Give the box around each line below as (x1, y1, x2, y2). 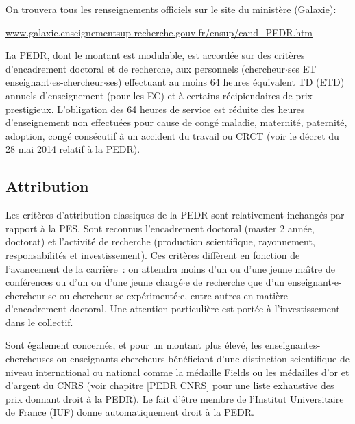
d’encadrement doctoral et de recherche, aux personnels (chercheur (5, 61, 285, 75)
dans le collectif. (5, 314, 73, 329)
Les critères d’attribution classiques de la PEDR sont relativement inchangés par (5, 208, 345, 222)
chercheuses (5, 351, 54, 366)
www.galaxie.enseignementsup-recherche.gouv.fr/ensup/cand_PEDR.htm (5, 25, 313, 39)
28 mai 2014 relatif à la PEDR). (5, 142, 140, 156)
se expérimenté (115, 288, 178, 302)
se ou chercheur (48, 288, 113, 302)
